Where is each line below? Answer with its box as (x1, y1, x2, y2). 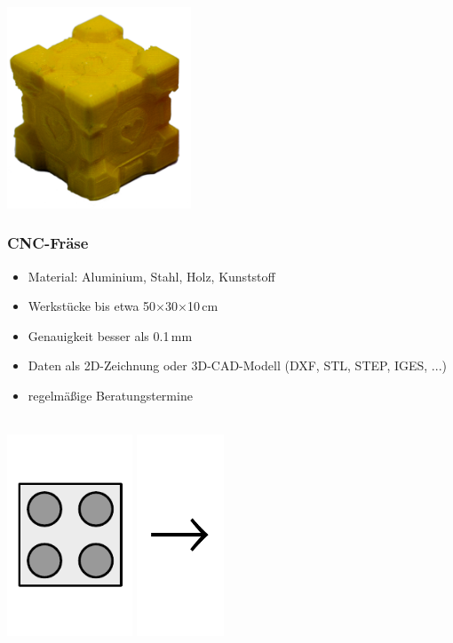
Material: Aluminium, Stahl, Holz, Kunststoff (28, 266, 275, 285)
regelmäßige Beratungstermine (28, 385, 193, 404)
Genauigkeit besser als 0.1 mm (28, 326, 193, 345)
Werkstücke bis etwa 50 (28, 297, 156, 315)
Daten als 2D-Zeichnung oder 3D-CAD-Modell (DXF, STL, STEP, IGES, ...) (28, 356, 447, 375)
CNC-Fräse (7, 232, 89, 254)
